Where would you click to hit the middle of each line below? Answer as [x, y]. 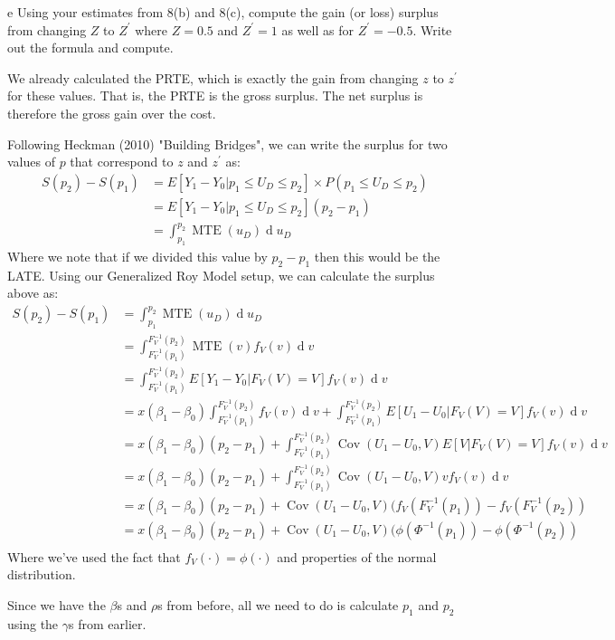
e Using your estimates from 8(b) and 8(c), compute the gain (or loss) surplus [223, 12]
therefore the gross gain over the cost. [112, 113]
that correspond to [122, 162]
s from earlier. [108, 623]
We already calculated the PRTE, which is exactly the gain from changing [213, 77]
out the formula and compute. [90, 48]
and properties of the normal [357, 556]
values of [31, 162]
